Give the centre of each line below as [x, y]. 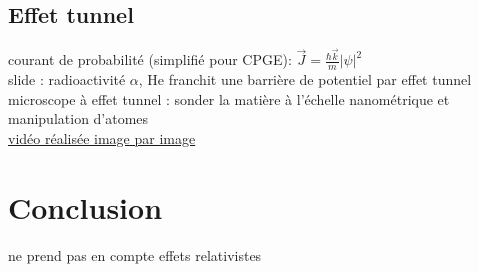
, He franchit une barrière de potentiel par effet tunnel [305, 79]
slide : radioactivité [67, 79]
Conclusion [85, 206]
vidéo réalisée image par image [102, 137]
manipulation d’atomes [78, 118]
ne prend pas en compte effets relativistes [135, 254]
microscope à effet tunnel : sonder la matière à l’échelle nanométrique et [229, 98]
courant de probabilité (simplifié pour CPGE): [150, 59]
